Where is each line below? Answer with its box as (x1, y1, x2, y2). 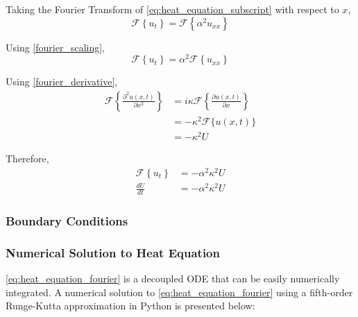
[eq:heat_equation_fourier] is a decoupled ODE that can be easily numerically (6, 271, 340, 286)
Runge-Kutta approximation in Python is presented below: (6, 298, 255, 313)
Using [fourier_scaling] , (6, 40, 105, 54)
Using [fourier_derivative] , (6, 74, 118, 89)
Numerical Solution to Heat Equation (6, 243, 220, 261)
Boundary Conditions (6, 212, 128, 230)
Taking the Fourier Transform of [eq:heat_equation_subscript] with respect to (6, 2, 339, 16)
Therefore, (6, 151, 49, 166)
